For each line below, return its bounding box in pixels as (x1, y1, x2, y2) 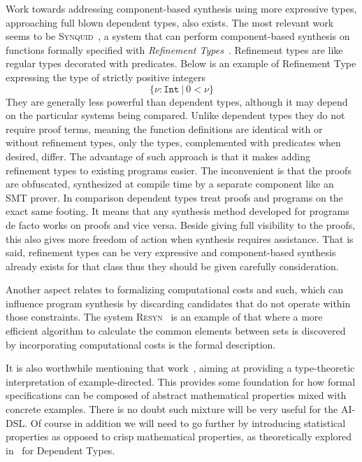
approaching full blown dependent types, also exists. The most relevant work (6, 15, 334, 29)
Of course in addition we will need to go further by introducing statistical (30, 415, 346, 430)
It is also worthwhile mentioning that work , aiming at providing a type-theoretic (6, 360, 355, 375)
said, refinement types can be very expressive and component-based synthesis (6, 245, 336, 260)
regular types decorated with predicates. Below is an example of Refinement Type (6, 56, 356, 71)
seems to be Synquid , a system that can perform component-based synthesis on (6, 29, 350, 43)
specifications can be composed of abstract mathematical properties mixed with (6, 388, 347, 402)
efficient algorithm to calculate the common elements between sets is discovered (6, 323, 346, 338)
